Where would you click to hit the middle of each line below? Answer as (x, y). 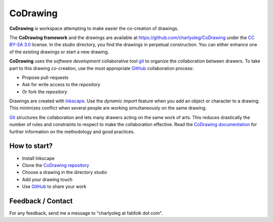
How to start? (31, 146)
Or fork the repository (45, 92)
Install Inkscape (38, 158)
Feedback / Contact (41, 201)
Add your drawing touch (47, 179)
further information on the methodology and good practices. (72, 131)
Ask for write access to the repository (61, 85)
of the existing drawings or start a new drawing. (59, 52)
